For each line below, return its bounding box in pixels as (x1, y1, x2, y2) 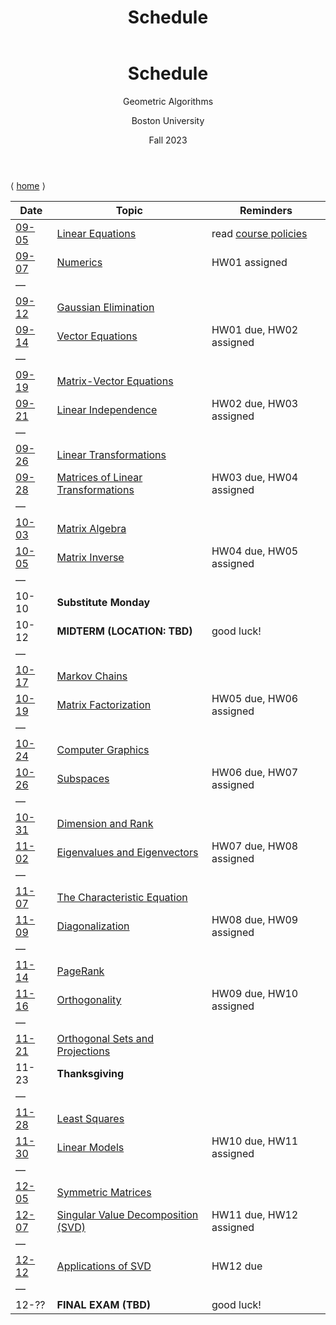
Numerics (56, 255, 103, 269)
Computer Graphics (56, 742, 150, 756)
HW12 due (211, 1259, 263, 1273)
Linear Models (56, 1140, 125, 1154)
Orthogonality (56, 992, 122, 1006)
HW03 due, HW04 (211, 470, 299, 484)
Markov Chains (56, 669, 128, 683)
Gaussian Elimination (56, 300, 155, 314)
